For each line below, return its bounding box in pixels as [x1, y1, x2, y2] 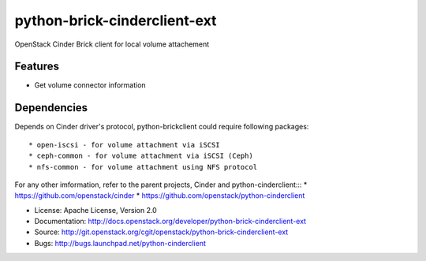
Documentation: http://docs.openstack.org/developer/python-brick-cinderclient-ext [34, 217, 307, 226]
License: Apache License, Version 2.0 [34, 205, 157, 214]
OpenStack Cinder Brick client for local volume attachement [14, 39, 210, 49]
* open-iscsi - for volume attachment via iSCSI [28, 140, 220, 149]
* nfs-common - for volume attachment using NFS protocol [28, 162, 258, 171]
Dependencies [14, 101, 88, 114]
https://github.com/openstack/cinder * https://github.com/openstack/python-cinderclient [14, 191, 305, 200]
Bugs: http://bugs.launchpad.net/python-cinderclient [34, 238, 207, 248]
